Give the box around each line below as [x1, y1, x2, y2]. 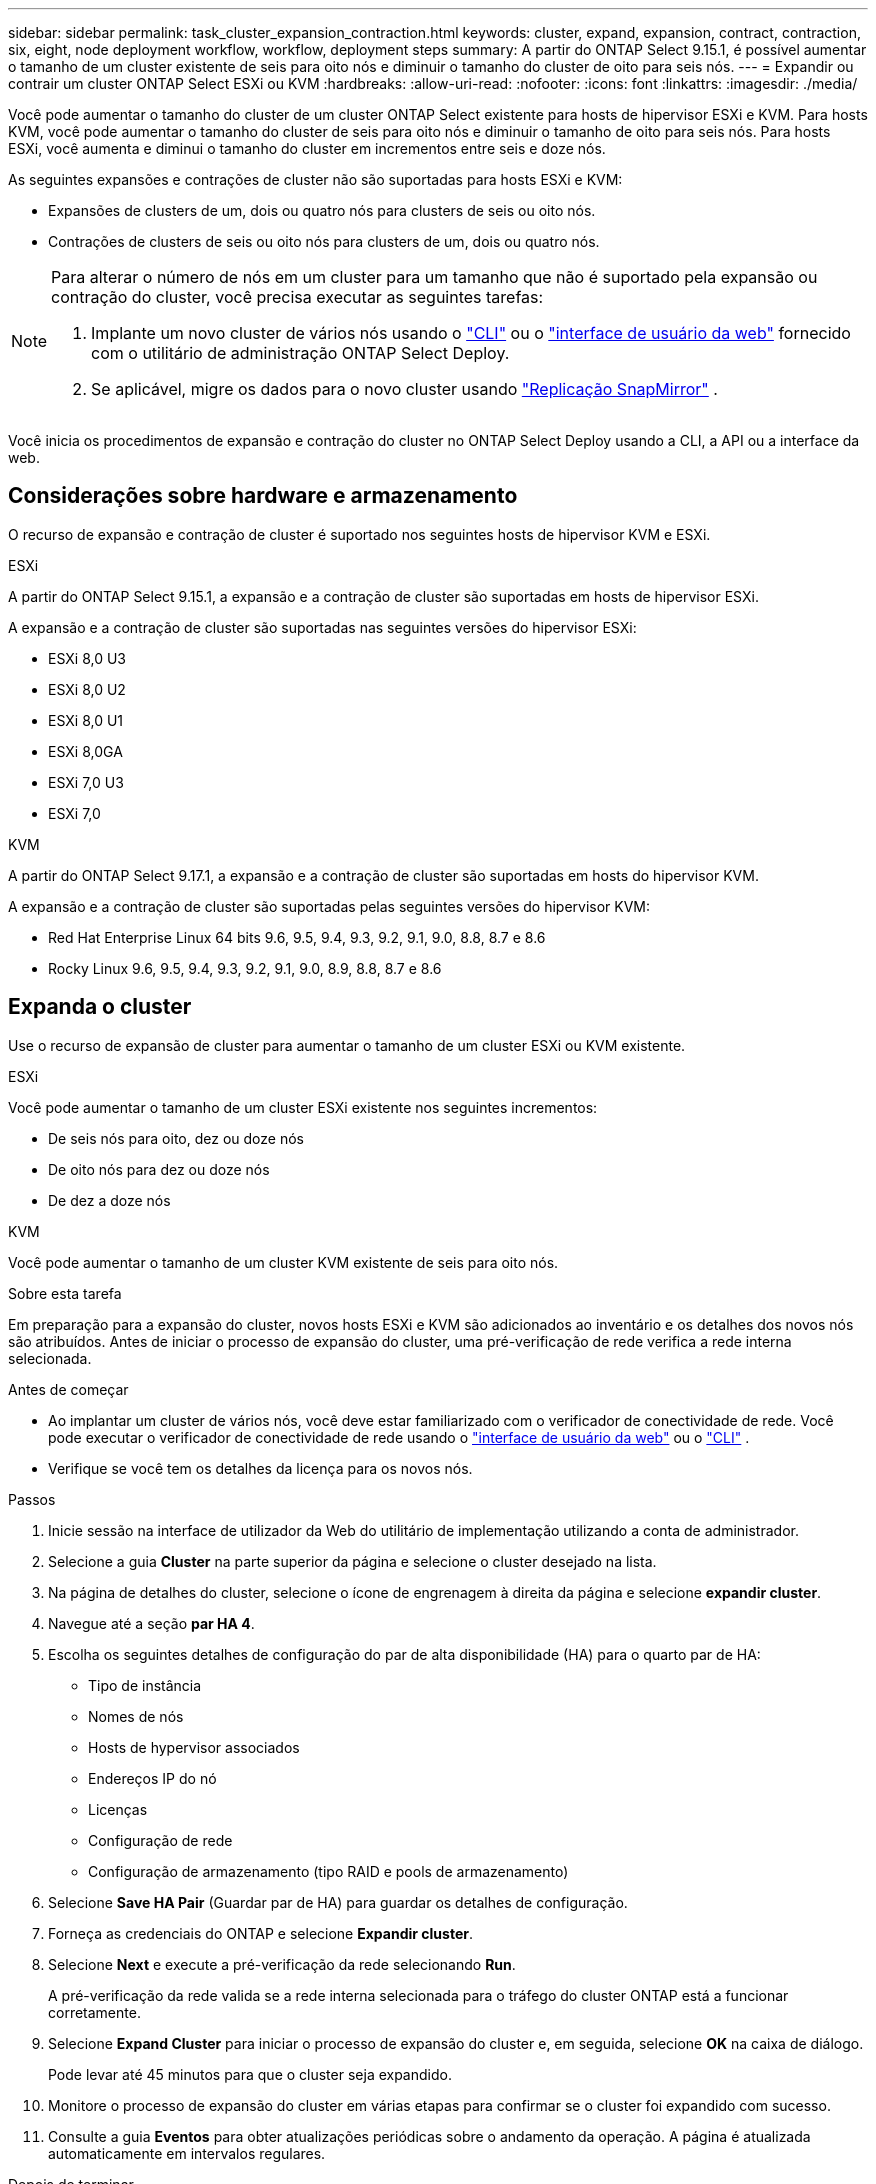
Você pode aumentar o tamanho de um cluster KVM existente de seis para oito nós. [8, 1253, 559, 1271]
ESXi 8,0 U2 [48, 680, 126, 698]
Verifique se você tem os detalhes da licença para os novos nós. [48, 1459, 473, 1477]
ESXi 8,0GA [48, 742, 123, 760]
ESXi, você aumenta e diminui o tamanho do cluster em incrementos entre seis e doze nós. [8, 140, 606, 157]
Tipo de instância [88, 1676, 202, 1694]
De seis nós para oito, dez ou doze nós [48, 1129, 304, 1147]
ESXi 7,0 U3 [48, 773, 124, 791]
